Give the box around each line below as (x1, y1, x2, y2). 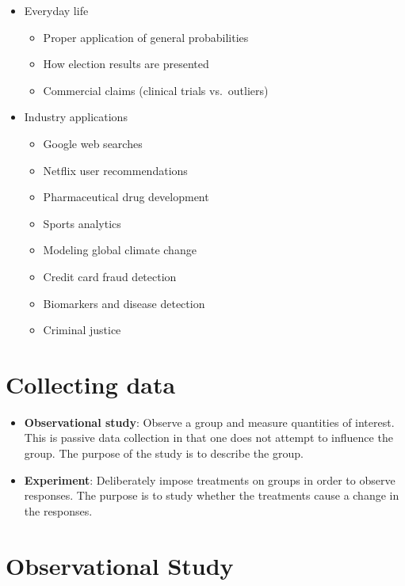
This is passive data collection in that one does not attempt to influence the (24, 429, 393, 446)
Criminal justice (43, 322, 121, 338)
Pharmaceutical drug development (43, 188, 209, 205)
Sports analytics (43, 215, 121, 231)
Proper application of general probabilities (43, 29, 249, 45)
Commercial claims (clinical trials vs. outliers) (43, 82, 269, 98)
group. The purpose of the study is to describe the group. (24, 445, 304, 462)
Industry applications (24, 108, 128, 125)
